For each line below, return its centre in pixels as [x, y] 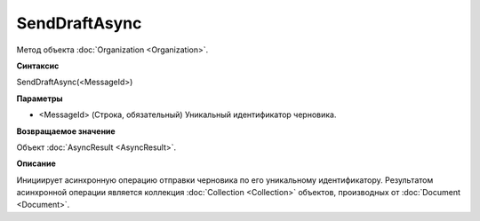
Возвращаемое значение [66, 131]
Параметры [40, 99]
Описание [36, 163]
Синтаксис [38, 66]
